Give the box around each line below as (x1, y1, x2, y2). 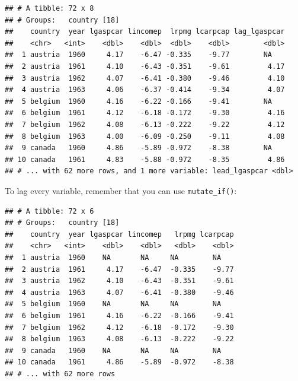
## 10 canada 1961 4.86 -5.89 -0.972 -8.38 (5, 358, 234, 367)
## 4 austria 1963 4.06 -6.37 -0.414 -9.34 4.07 (5, 85, 285, 94)
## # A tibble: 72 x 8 (5, 4, 94, 12)
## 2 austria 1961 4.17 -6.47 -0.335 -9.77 (5, 265, 234, 274)
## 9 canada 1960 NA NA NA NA (5, 346, 222, 355)
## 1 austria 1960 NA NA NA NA (5, 253, 222, 262)
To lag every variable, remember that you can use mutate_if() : (5, 184, 237, 196)
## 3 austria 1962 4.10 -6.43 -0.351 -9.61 (5, 277, 234, 285)
